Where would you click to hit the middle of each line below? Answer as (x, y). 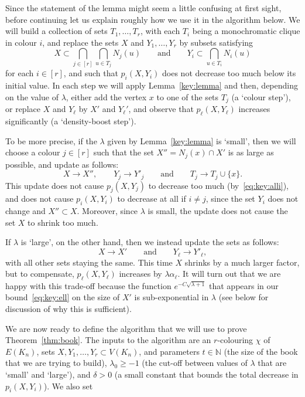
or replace (23, 109)
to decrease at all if (152, 199)
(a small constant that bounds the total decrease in (206, 374)
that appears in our (244, 285)
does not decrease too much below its (229, 73)
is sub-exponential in (172, 297)
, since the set (230, 199)
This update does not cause (55, 185)
